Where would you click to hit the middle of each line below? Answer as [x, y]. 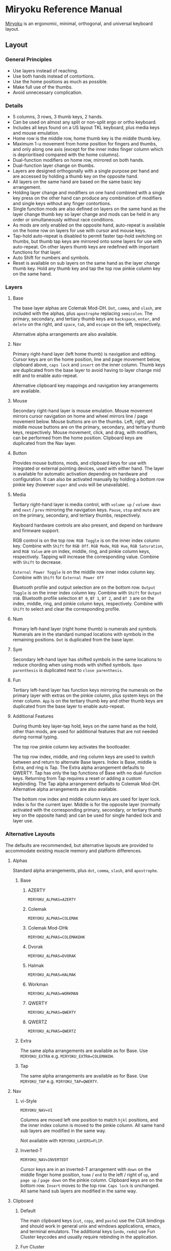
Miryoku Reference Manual [64, 9]
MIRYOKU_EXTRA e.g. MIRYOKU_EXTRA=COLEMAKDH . [67, 1056]
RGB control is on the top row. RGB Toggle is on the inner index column [86, 541]
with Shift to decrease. [37, 562]
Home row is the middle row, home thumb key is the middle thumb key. [87, 138]
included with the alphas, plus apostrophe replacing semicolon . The [82, 314]
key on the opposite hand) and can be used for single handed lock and [87, 815]
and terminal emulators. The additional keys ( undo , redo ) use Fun [88, 1231]
